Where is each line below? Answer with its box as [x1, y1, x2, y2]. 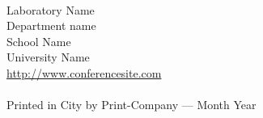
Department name [6, 17, 96, 34]
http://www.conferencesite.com [6, 64, 162, 81]
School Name [6, 32, 71, 49]
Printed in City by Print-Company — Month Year [6, 96, 257, 113]
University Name [6, 48, 90, 65]
